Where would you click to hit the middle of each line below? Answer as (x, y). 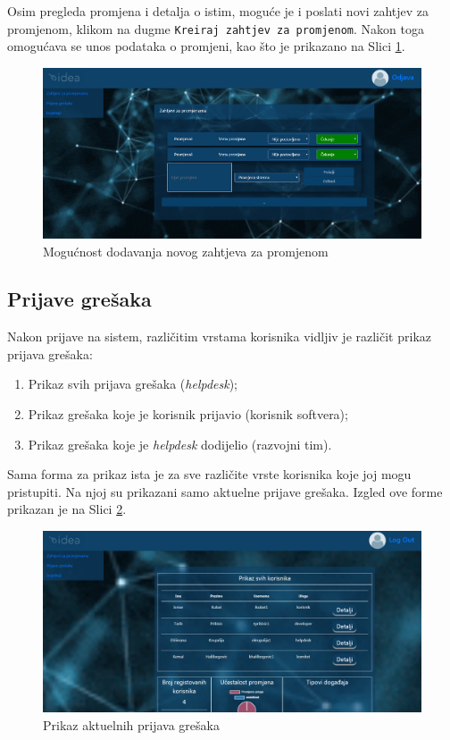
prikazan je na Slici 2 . (67, 509)
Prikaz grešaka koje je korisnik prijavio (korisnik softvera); (188, 414)
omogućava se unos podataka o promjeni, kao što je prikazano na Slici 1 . (206, 46)
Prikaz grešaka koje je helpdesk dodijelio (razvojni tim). (180, 444)
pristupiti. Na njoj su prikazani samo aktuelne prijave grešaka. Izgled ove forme (225, 491)
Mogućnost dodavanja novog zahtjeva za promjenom (186, 251)
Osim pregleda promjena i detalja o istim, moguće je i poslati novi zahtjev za (218, 11)
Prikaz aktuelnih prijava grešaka (131, 724)
